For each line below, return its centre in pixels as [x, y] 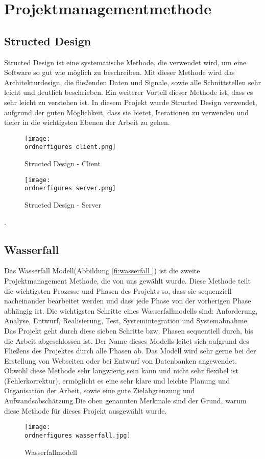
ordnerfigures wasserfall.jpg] [78, 435]
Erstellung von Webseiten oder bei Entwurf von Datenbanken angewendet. [121, 360]
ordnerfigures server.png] [70, 188]
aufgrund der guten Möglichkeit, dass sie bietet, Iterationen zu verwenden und [127, 112]
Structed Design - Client [63, 163]
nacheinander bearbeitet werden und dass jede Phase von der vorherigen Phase [128, 301]
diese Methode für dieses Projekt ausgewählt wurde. [86, 410]
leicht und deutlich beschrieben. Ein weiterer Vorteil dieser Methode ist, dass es [129, 92]
